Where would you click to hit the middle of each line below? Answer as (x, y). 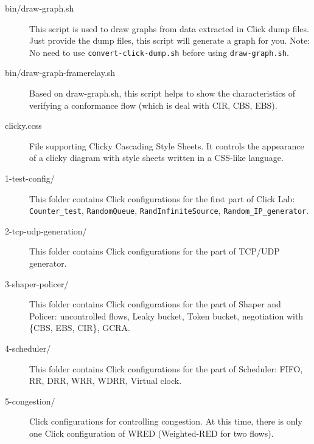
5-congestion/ (30, 401)
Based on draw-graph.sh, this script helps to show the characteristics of (162, 93)
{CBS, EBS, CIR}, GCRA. (80, 328)
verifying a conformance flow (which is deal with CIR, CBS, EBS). (153, 105)
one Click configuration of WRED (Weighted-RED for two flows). (152, 433)
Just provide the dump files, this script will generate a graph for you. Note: (170, 40)
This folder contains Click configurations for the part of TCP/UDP (155, 251)
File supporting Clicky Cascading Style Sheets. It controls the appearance (167, 145)
